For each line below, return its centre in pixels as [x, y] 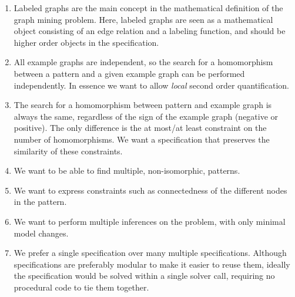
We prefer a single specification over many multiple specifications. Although [150, 253]
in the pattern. [40, 202]
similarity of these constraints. [68, 151]
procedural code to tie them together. [81, 287]
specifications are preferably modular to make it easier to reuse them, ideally [152, 264]
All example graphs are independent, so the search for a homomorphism [143, 62]
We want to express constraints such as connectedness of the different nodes [150, 190]
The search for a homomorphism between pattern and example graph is [143, 105]
